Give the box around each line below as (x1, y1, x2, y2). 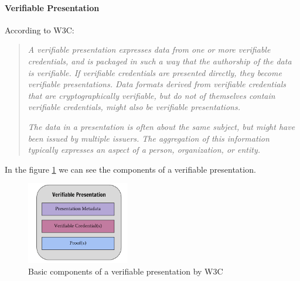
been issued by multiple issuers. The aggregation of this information (28, 132, 270, 144)
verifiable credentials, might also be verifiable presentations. (28, 101, 240, 113)
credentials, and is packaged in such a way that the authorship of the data (28, 54, 292, 67)
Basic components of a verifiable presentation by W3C (28, 265, 223, 277)
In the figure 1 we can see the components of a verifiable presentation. (5, 163, 256, 175)
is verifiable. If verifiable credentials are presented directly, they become (28, 66, 282, 78)
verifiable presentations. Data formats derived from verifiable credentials (28, 78, 286, 90)
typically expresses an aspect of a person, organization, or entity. (28, 143, 260, 156)
